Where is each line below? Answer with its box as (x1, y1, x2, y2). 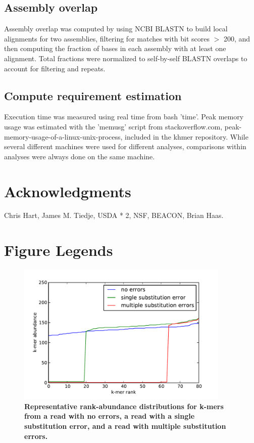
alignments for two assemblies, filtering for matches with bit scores (4, 33, 210, 43)
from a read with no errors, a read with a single (24, 411, 195, 421)
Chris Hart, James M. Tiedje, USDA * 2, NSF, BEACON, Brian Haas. (4, 210, 224, 220)
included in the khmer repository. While (125, 131, 248, 142)
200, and (224, 33, 250, 43)
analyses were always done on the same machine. (4, 151, 155, 161)
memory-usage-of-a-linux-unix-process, (4, 131, 123, 142)
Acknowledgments (4, 181, 131, 201)
